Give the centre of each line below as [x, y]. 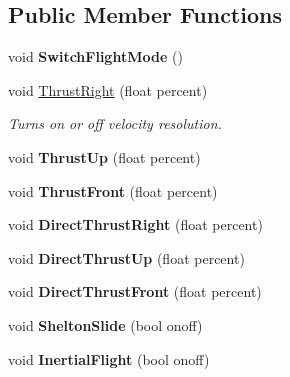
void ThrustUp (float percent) [104, 156]
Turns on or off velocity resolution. [115, 123]
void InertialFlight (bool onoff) [109, 358]
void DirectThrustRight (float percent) [135, 224]
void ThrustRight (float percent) [108, 89]
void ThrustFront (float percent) [113, 190]
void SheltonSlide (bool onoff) [105, 324]
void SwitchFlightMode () [95, 56]
